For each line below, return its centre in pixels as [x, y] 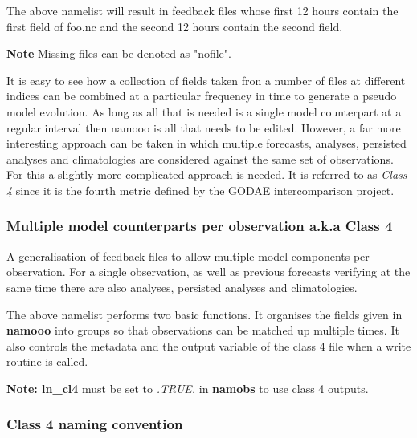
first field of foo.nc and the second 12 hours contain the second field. [175, 26]
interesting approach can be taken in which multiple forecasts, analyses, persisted [206, 143]
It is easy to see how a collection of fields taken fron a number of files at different [206, 80]
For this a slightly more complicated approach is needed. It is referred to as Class [207, 174]
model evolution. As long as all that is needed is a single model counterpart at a [204, 111]
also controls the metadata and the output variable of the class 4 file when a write [209, 345]
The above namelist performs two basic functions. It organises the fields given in [204, 314]
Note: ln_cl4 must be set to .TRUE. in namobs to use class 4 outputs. [188, 388]
